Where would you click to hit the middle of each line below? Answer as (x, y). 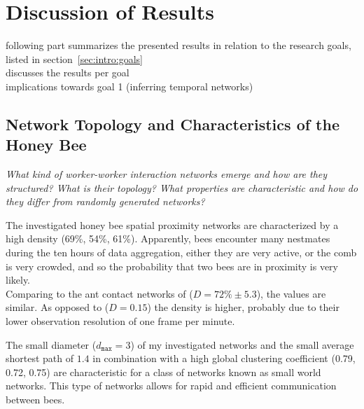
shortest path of (40, 358)
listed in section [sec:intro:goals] (74, 58)
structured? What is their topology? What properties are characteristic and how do (182, 187)
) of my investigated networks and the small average (242, 344)
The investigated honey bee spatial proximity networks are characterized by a (172, 224)
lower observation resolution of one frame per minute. (120, 321)
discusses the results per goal (68, 72)
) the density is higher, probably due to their (243, 307)
